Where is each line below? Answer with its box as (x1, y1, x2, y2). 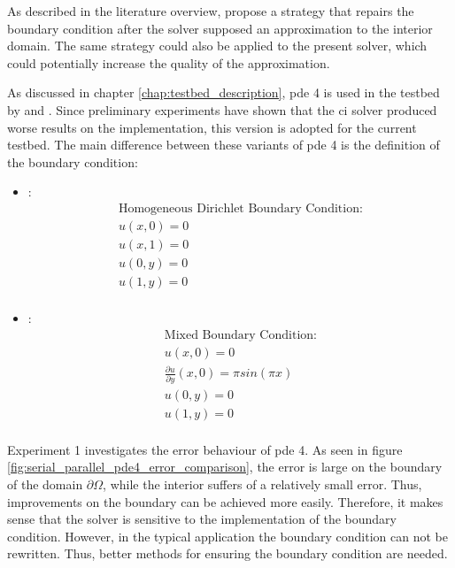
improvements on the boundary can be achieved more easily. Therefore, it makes (7, 492, 443, 510)
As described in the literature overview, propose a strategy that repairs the (7, 2, 414, 19)
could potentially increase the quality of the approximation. (7, 53, 330, 72)
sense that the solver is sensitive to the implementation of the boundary (7, 510, 397, 528)
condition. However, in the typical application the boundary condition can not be (7, 526, 448, 545)
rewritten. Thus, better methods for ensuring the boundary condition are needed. (7, 544, 448, 563)
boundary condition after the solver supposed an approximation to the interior (7, 19, 433, 37)
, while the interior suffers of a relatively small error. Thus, (103, 474, 422, 493)
